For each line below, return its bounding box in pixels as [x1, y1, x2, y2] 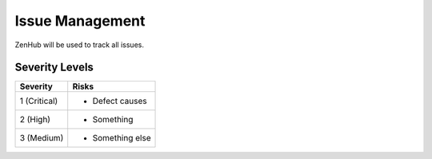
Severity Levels [14, 61, 94, 74]
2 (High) [19, 114, 51, 125]
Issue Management [14, 12, 146, 30]
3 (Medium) [19, 133, 64, 144]
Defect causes [92, 96, 147, 107]
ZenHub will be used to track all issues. [14, 40, 144, 50]
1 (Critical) [19, 96, 58, 107]
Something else [92, 133, 151, 144]
